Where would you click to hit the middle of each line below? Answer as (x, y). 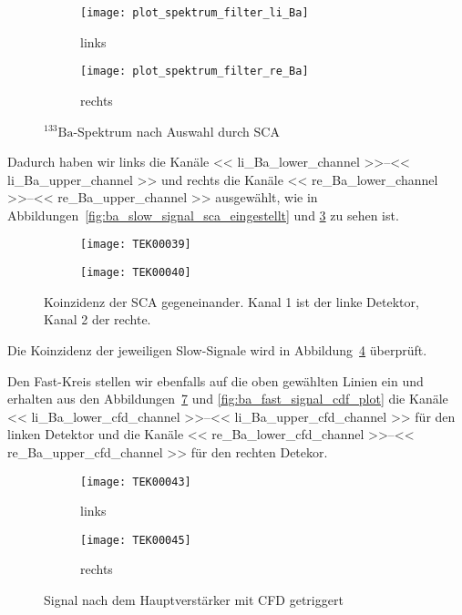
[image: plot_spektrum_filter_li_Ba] (195, 13)
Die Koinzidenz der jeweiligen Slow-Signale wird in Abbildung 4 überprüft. (217, 349)
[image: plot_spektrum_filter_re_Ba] (195, 72)
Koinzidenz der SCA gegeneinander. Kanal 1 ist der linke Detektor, (231, 301)
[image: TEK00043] (136, 482)
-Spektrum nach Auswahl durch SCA (176, 131)
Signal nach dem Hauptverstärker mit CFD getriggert (194, 600)
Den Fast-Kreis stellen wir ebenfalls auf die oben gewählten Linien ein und (216, 380)
